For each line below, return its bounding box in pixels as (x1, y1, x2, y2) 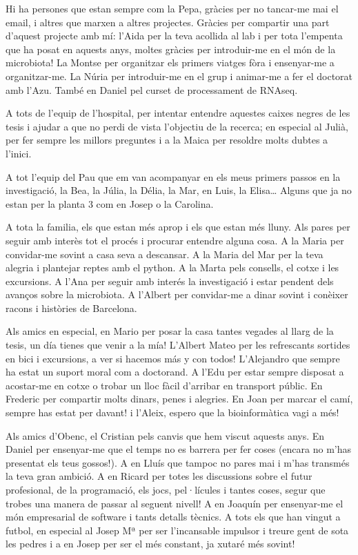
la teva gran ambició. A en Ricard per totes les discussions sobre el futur (6, 469, 312, 483)
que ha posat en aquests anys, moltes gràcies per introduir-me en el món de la (6, 41, 336, 56)
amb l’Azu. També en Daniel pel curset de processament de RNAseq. (6, 82, 298, 97)
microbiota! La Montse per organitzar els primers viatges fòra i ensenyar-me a (6, 55, 335, 70)
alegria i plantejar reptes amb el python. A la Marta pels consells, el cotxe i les (6, 260, 339, 275)
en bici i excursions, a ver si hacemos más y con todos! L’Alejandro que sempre (6, 351, 340, 365)
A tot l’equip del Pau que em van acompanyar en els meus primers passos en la (6, 169, 341, 184)
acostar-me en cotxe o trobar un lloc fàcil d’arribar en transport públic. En (6, 378, 323, 392)
